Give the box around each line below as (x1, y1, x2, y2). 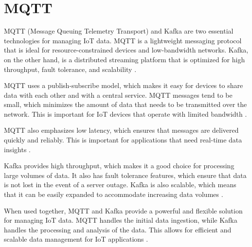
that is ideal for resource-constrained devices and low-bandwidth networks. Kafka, (4, 45, 249, 55)
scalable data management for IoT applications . (4, 234, 148, 244)
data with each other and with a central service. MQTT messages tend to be (4, 89, 233, 100)
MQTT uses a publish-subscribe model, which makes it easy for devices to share (4, 80, 243, 90)
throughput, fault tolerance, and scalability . (4, 64, 137, 74)
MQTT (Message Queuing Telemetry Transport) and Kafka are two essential (4, 26, 234, 36)
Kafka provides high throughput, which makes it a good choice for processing (4, 160, 234, 171)
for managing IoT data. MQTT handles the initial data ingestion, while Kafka (4, 215, 237, 225)
